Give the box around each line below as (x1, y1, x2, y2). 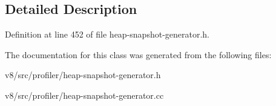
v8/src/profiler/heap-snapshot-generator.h (5, 68, 161, 81)
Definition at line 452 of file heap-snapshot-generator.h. (5, 28, 210, 41)
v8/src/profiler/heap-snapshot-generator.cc (5, 88, 164, 101)
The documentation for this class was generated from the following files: (5, 48, 272, 61)
